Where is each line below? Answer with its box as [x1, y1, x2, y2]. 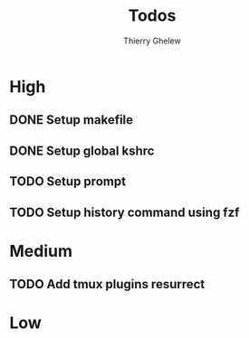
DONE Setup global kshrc [9, 143, 155, 158]
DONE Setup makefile [9, 112, 134, 127]
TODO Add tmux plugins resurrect [9, 277, 206, 292]
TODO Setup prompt [9, 174, 127, 190]
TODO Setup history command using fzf [9, 204, 240, 220]
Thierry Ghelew [123, 35, 181, 46]
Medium [9, 240, 72, 261]
